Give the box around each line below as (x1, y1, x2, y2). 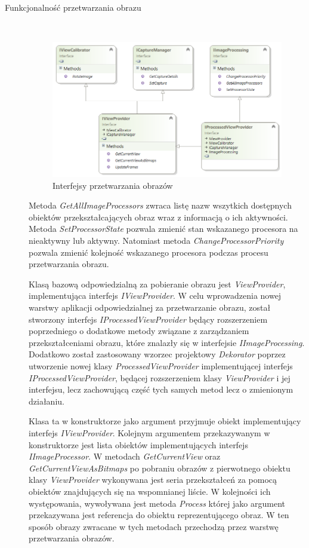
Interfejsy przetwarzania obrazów (52, 179, 173, 191)
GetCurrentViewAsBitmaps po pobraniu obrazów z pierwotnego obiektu (29, 461, 291, 474)
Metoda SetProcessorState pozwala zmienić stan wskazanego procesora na (29, 222, 298, 235)
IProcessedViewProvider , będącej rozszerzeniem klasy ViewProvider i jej (29, 371, 291, 384)
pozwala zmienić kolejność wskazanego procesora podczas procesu (29, 246, 268, 258)
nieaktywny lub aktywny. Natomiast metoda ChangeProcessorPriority (29, 234, 284, 247)
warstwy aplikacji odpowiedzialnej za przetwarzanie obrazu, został (29, 301, 271, 314)
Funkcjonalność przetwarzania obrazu (5, 1, 141, 13)
